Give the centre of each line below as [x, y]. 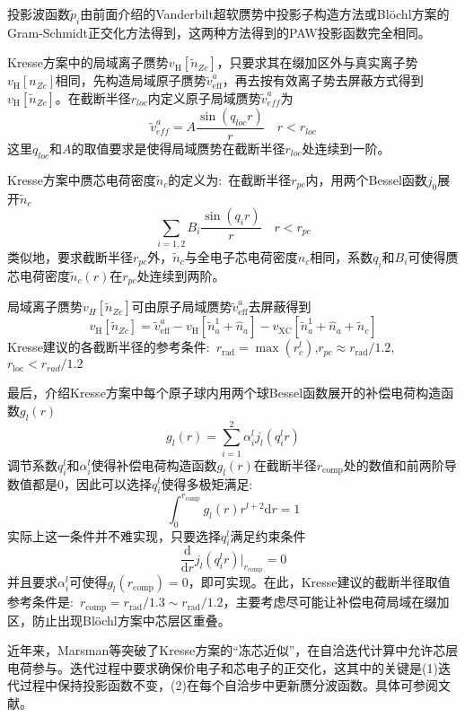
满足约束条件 [268, 535]
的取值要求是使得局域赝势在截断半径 [178, 149]
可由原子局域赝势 [182, 306]
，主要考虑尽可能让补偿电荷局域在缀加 [336, 602]
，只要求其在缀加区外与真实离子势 [317, 62]
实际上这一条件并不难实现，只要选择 [114, 535]
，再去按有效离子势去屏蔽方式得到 [323, 80]
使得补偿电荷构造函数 [154, 464]
